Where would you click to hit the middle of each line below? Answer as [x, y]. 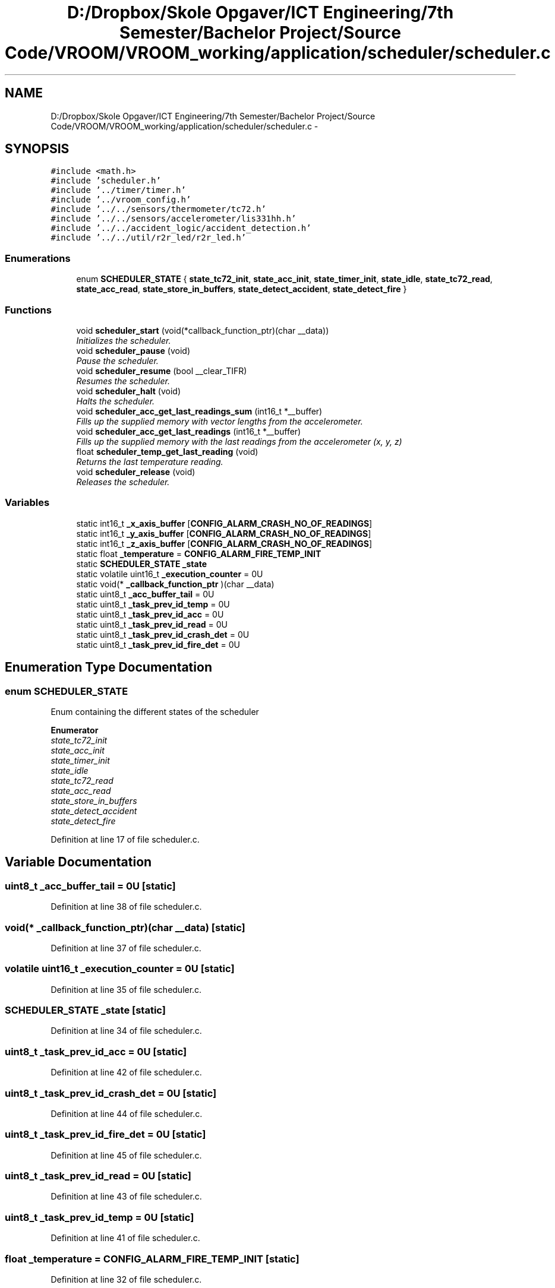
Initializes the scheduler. [124, 340]
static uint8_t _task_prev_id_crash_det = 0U [163, 634]
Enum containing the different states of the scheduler [155, 711]
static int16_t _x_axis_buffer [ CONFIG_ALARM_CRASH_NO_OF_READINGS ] [224, 523]
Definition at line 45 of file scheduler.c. [126, 1155]
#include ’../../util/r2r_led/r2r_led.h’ [149, 238]
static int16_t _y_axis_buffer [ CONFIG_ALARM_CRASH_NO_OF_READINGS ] [224, 533]
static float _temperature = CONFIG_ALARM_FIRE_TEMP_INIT [199, 553]
